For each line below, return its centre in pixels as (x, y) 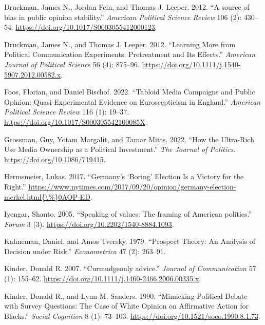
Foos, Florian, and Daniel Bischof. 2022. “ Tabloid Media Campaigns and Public (130, 92)
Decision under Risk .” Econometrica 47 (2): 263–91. (85, 251)
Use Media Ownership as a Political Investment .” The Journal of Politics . (120, 149)
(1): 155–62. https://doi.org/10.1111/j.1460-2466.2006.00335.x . (103, 279)
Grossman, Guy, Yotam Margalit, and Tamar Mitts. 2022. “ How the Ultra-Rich (129, 139)
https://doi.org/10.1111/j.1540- (191, 64)
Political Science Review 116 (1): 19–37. (67, 112)
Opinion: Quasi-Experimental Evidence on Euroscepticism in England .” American (132, 101)
